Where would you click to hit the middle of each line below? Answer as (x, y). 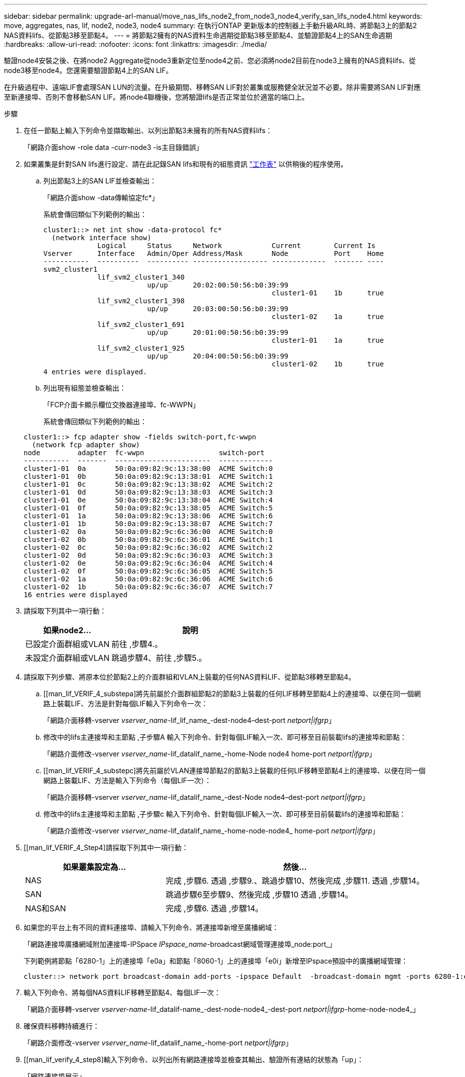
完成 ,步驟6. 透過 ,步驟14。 (215, 908)
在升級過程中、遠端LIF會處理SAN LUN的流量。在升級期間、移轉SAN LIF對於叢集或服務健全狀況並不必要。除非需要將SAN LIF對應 (213, 87)
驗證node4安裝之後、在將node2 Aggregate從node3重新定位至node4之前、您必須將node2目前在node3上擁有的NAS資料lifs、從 (210, 60)
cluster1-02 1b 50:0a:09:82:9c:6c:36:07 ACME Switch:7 (148, 587)
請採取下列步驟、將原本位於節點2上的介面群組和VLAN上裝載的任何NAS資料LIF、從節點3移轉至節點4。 (190, 677)
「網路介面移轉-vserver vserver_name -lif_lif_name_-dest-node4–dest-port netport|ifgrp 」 (189, 720)
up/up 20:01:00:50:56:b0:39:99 (218, 332)
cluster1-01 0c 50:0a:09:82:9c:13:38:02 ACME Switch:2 (148, 484)
